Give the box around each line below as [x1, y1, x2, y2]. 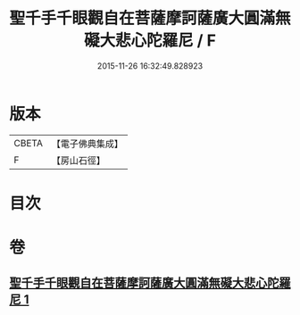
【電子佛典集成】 [51, 137, 123, 150]
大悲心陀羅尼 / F [99, 30, 217, 51]
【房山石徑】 [51, 153, 105, 166]
